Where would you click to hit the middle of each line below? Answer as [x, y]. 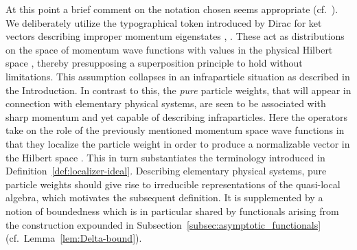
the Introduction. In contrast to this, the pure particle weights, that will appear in [178, 90]
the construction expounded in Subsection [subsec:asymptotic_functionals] [163, 224]
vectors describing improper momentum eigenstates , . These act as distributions [175, 36]
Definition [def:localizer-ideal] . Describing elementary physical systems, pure [166, 171]
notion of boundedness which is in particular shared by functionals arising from [172, 211]
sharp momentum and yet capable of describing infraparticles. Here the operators [176, 116]
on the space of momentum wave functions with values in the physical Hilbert [169, 49]
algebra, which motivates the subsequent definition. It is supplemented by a [164, 197]
